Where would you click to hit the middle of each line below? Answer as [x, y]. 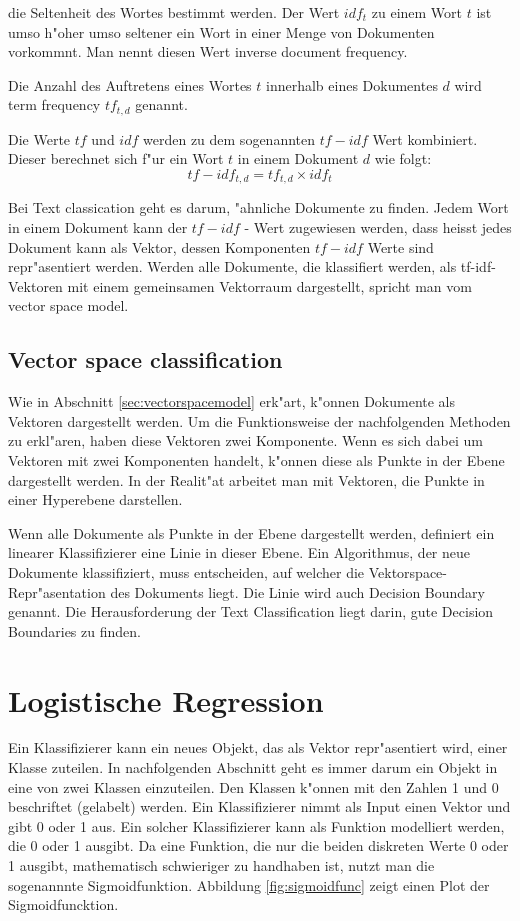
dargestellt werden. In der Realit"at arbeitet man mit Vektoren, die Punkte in [246, 479]
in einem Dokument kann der [98, 227]
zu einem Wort [417, 12]
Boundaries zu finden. [74, 630]
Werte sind [400, 246]
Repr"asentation [57, 591]
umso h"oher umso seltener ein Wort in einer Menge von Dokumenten [221, 31]
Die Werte [39, 138]
